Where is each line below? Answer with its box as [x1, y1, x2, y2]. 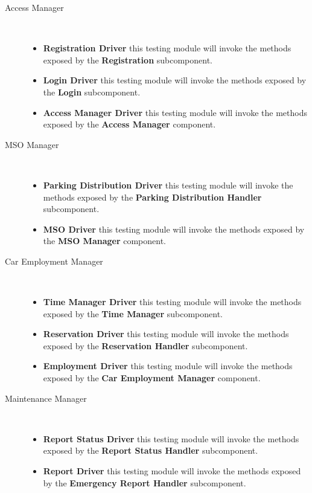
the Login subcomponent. [43, 85, 141, 98]
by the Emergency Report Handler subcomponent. [43, 476, 246, 489]
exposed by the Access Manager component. [43, 118, 216, 130]
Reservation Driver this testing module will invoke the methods [43, 327, 289, 340]
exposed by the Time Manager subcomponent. [43, 307, 223, 320]
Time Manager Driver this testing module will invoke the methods [43, 295, 302, 308]
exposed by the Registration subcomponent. [43, 53, 213, 66]
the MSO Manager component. [43, 234, 167, 247]
